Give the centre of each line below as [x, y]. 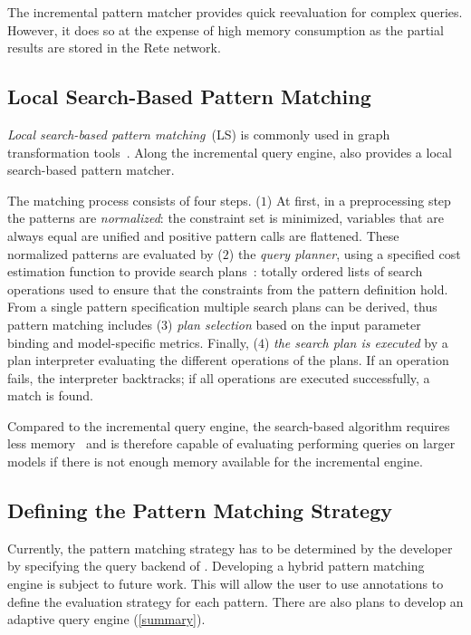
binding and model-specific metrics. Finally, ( [133, 342]
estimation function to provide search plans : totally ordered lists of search [215, 271]
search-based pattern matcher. [91, 170]
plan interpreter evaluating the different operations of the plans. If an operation [228, 360]
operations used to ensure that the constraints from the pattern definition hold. [228, 289]
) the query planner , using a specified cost [345, 253]
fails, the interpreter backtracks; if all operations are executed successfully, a [219, 377]
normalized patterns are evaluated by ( [115, 253]
